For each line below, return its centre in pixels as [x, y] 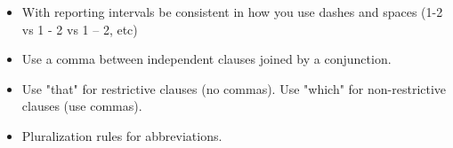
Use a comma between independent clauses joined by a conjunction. [206, 59]
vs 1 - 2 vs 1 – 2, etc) [80, 29]
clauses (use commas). [82, 106]
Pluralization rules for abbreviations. [122, 135]
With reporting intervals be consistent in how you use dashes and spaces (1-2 [232, 12]
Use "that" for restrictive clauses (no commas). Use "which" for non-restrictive [234, 88]
